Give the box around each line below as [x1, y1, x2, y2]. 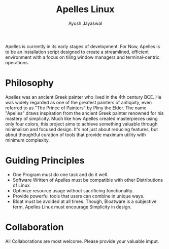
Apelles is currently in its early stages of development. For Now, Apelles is [5, 43, 160, 49]
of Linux [12, 182, 30, 188]
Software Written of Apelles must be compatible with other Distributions [12, 177, 163, 183]
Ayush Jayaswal [68, 20, 103, 26]
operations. [5, 59, 29, 65]
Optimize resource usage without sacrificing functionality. [12, 187, 133, 193]
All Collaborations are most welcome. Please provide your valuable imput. [5, 238, 159, 244]
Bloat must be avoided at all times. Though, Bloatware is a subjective [12, 198, 157, 204]
